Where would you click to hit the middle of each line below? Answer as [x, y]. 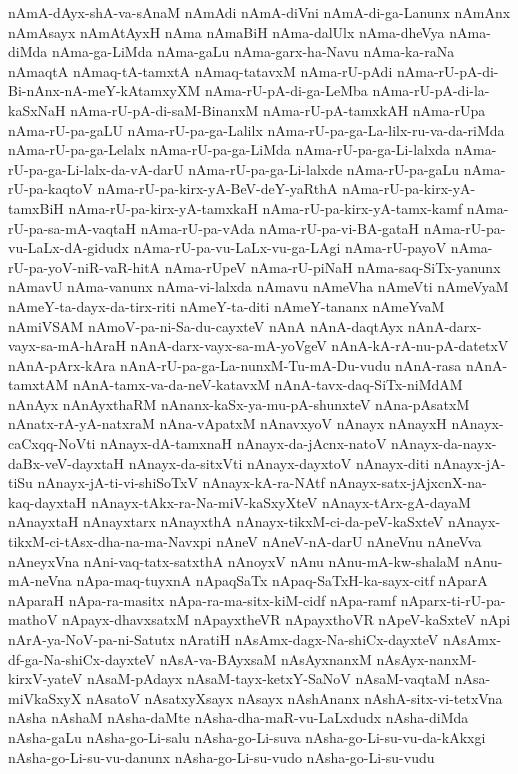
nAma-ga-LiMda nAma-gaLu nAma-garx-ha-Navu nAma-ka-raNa [253, 51]
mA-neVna [40, 580]
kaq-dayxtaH [47, 501]
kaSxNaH [37, 109]
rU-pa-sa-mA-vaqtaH [72, 227]
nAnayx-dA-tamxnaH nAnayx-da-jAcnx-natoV [243, 443]
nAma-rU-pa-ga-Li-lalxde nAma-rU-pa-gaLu [324, 168]
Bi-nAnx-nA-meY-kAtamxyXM [104, 90]
